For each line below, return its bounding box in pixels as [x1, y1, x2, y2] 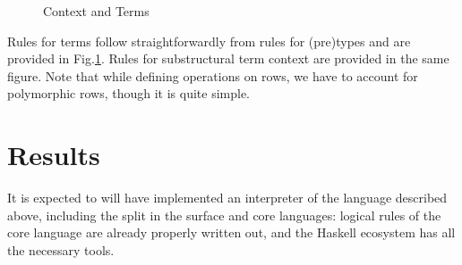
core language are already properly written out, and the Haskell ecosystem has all [7, 223, 456, 242]
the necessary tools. [7, 240, 115, 259]
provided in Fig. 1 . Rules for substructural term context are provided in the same [7, 49, 449, 68]
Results [7, 137, 100, 173]
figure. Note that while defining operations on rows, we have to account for [7, 66, 418, 85]
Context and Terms [43, 2, 150, 20]
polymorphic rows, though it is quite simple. [7, 84, 250, 103]
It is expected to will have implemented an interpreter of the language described [7, 188, 448, 207]
